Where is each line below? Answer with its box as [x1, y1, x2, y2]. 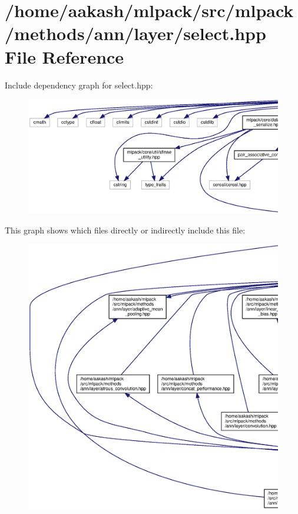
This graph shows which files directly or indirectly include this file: [5, 223, 246, 236]
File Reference [5, 44, 124, 68]
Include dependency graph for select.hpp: [5, 78, 153, 91]
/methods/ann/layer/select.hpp [5, 21, 266, 45]
